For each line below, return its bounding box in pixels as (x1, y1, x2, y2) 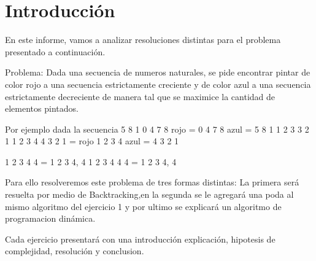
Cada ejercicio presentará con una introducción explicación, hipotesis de (5, 232, 276, 245)
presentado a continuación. (5, 45, 106, 58)
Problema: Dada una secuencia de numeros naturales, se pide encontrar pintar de (5, 66, 310, 79)
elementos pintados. (5, 102, 79, 115)
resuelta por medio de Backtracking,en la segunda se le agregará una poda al (5, 188, 294, 201)
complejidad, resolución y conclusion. (5, 244, 144, 257)
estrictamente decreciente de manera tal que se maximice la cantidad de (5, 90, 276, 103)
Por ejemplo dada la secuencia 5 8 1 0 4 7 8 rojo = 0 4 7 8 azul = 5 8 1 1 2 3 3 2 (5, 122, 309, 135)
